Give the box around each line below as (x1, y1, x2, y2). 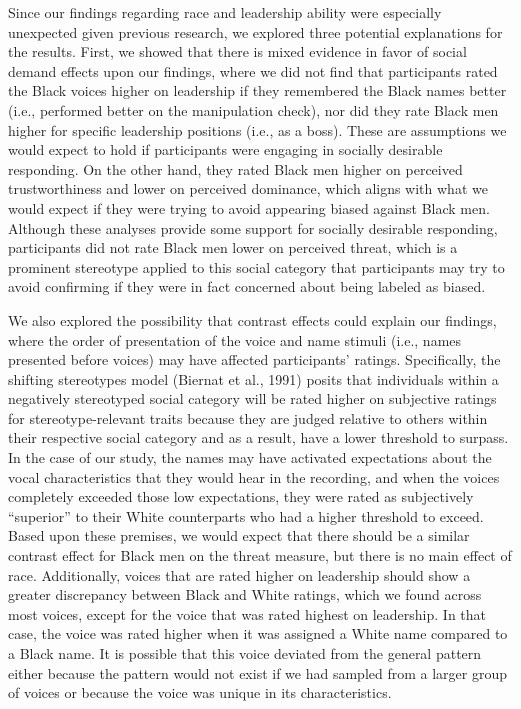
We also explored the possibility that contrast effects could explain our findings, (8, 309, 497, 330)
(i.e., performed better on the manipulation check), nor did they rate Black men (8, 99, 499, 120)
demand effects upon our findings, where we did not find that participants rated (8, 60, 498, 81)
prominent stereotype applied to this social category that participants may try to (8, 256, 505, 277)
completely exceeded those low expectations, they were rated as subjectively (8, 486, 474, 507)
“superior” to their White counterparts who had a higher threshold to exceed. (8, 505, 484, 526)
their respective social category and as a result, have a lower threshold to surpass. (8, 427, 509, 448)
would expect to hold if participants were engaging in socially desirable (8, 139, 443, 160)
